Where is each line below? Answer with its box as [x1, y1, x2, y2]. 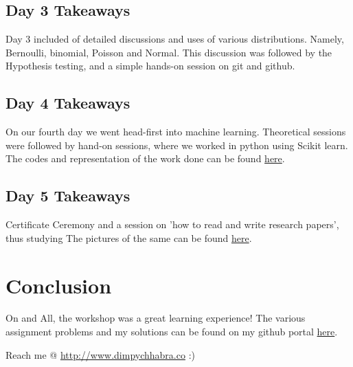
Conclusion [5, 271, 112, 299]
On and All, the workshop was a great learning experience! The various [5, 311, 306, 325]
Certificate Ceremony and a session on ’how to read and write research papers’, [5, 217, 339, 232]
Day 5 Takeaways [5, 185, 130, 206]
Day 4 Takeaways [5, 92, 130, 113]
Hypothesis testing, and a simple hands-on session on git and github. [5, 58, 295, 73]
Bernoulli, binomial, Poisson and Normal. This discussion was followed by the [5, 45, 332, 59]
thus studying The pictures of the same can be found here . [5, 230, 252, 245]
